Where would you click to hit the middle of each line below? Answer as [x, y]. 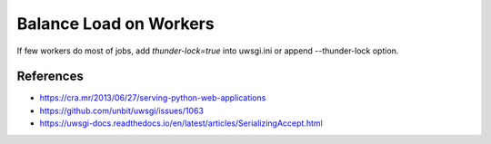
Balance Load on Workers [115, 24]
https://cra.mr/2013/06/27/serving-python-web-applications [153, 98]
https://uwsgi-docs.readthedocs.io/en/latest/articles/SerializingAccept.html [181, 123]
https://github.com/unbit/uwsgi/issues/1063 [122, 110]
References [50, 77]
